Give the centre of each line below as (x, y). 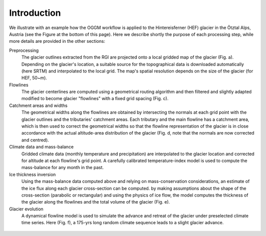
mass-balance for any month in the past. (63, 168)
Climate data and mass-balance (41, 147)
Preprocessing (24, 50)
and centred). (35, 140)
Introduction (35, 13)
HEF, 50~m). (34, 78)
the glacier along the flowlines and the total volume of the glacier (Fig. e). (96, 202)
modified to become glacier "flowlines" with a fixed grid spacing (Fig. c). (95, 99)
